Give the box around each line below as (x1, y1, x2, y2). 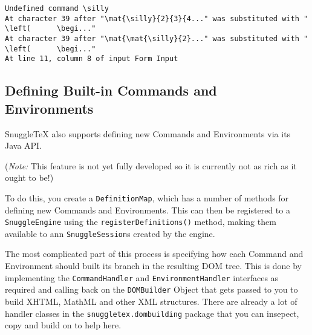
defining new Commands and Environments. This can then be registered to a (5, 203, 290, 216)
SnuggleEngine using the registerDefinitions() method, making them (5, 215, 276, 228)
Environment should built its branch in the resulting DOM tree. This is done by (5, 259, 302, 272)
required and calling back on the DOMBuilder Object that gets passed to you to (5, 283, 298, 296)
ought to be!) (5, 171, 54, 184)
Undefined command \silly (5, 4, 109, 13)
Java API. (5, 139, 42, 152)
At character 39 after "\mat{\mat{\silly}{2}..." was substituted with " (5, 34, 308, 43)
